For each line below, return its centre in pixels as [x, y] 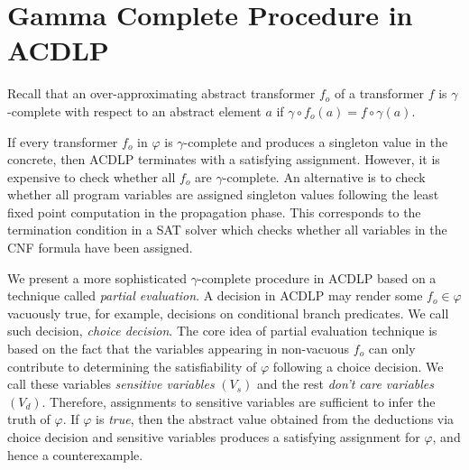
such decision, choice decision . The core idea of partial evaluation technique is [222, 331]
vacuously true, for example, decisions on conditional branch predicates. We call [228, 313]
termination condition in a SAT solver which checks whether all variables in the [227, 230]
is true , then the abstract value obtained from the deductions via [275, 419]
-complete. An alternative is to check [324, 176]
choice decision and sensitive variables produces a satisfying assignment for [214, 437]
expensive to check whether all [92, 176]
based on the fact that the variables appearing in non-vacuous [179, 349]
